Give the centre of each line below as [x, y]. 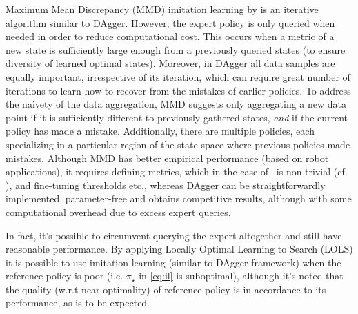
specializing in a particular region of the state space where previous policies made [178, 144]
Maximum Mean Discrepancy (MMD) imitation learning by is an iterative [162, 9]
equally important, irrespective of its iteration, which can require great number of [178, 76]
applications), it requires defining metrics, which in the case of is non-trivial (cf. [177, 171]
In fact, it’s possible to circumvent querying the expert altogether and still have [174, 235]
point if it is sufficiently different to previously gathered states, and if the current [177, 117]
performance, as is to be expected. [78, 303]
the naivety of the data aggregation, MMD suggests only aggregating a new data [176, 104]
